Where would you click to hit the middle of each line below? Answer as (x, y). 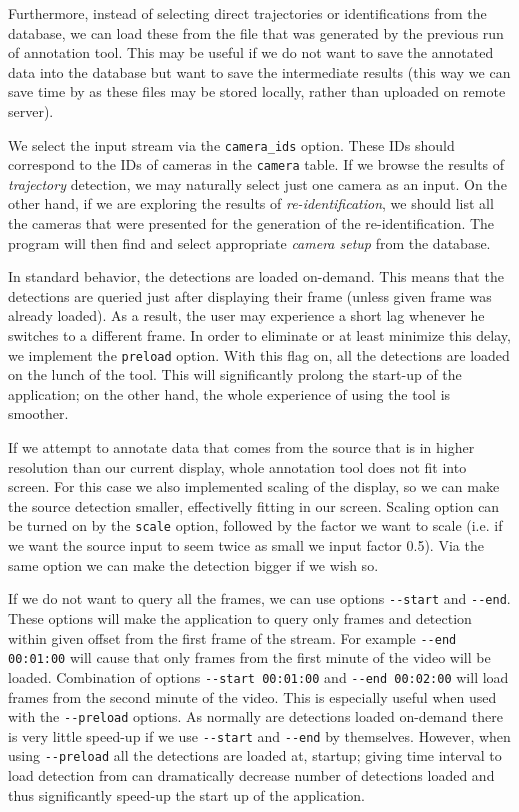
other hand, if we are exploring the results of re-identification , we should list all (251, 203)
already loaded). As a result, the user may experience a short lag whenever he (246, 315)
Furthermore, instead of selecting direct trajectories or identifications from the (247, 13)
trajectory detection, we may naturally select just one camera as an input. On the (257, 183)
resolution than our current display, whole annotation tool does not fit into (237, 466)
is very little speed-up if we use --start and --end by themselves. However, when (259, 735)
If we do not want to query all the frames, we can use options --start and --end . (259, 598)
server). (31, 110)
